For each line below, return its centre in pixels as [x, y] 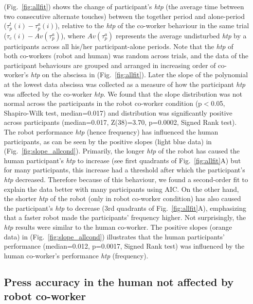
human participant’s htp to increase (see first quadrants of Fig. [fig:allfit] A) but [122, 160]
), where [73, 35]
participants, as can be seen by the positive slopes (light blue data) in [108, 141]
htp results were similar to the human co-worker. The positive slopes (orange [118, 227]
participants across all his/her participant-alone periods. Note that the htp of [119, 46]
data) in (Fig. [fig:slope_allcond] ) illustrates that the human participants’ [114, 236]
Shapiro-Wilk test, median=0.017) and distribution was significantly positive [118, 112]
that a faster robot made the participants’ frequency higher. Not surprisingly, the [125, 217]
